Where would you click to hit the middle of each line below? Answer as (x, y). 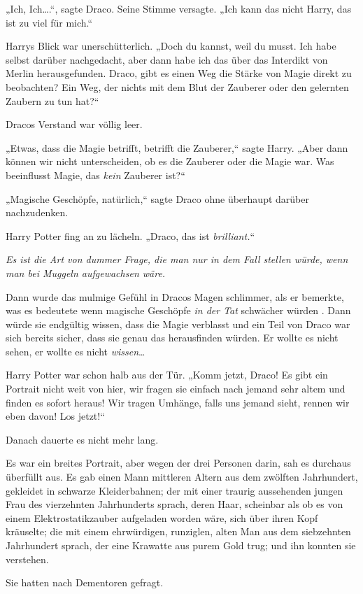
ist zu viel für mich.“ (49, 22)
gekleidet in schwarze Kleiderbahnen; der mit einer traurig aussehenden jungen (175, 490)
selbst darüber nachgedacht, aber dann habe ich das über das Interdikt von (167, 59)
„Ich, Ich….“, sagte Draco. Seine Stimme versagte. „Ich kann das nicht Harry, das (179, 8)
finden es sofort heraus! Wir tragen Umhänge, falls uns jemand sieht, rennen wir (178, 402)
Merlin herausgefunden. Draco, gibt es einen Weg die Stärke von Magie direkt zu (179, 73)
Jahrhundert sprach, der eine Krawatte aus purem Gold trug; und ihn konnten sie (181, 545)
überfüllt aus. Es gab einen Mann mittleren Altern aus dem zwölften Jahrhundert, (182, 477)
